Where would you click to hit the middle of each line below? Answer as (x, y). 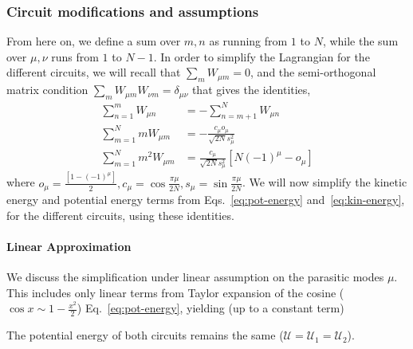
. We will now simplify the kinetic (324, 182)
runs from (75, 56)
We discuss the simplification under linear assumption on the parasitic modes (195, 277)
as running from (248, 41)
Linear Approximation (69, 246)
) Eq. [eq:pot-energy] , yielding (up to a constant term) (210, 308)
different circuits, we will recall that (94, 72)
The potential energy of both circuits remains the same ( (145, 335)
